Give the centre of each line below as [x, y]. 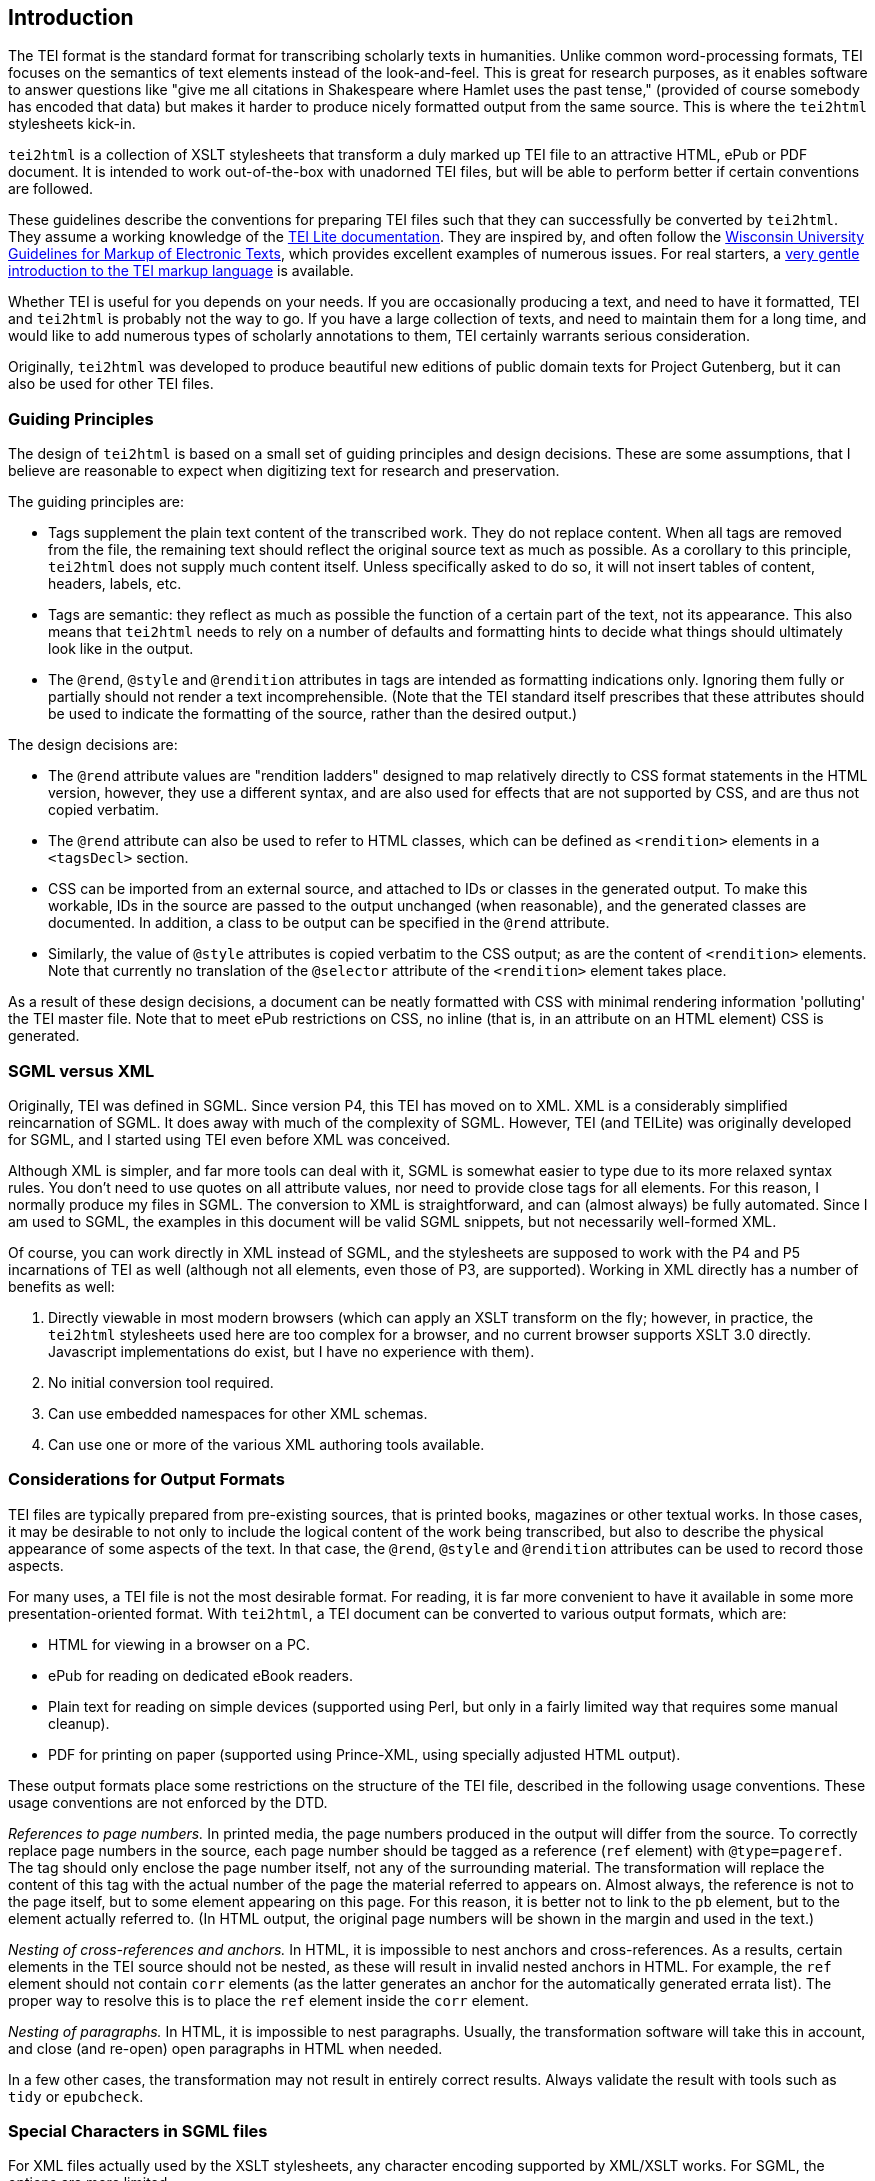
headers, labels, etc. [115, 584]
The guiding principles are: [96, 502]
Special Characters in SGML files [138, 2131]
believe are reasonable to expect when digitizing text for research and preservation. [284, 471]
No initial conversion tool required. [161, 1382]
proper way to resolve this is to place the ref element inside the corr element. [268, 2000]
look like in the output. [121, 649]
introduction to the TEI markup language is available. [181, 271]
